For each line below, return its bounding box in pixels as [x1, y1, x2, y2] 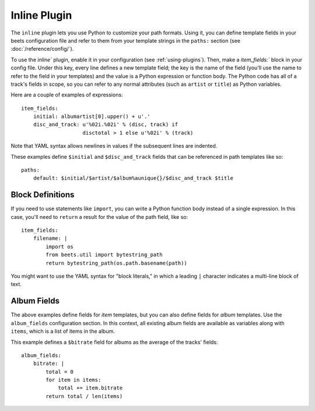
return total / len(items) [45, 393, 123, 399]
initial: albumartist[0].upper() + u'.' [33, 113, 151, 120]
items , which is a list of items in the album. [10, 328, 115, 335]
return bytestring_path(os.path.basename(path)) [45, 260, 188, 266]
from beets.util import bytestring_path [45, 252, 163, 258]
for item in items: [45, 377, 101, 384]
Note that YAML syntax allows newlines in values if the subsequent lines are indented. [10, 142, 218, 149]
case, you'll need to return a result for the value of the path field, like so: [10, 213, 188, 220]
